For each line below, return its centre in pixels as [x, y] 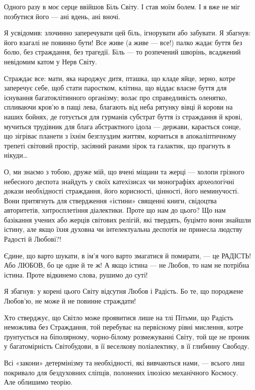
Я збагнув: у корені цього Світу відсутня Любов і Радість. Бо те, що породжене [124, 291]
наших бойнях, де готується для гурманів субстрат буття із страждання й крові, [123, 116]
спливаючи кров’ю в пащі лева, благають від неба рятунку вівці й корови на [118, 107]
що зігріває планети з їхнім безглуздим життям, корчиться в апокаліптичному [120, 136]
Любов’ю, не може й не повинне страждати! [70, 301]
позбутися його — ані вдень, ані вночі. [62, 16]
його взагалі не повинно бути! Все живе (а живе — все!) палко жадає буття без [123, 42]
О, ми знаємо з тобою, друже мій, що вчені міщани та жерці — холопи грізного [124, 171]
